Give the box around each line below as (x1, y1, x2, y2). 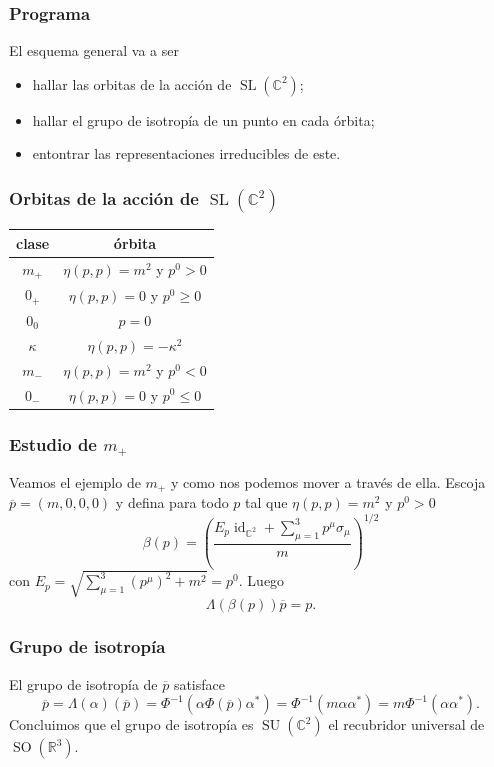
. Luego (238, 570, 285, 591)
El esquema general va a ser (9, 40, 179, 61)
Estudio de (9, 431, 97, 456)
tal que (245, 492, 288, 513)
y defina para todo (115, 492, 229, 513)
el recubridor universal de (328, 714, 485, 735)
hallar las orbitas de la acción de (32, 73, 232, 94)
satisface (173, 673, 225, 694)
